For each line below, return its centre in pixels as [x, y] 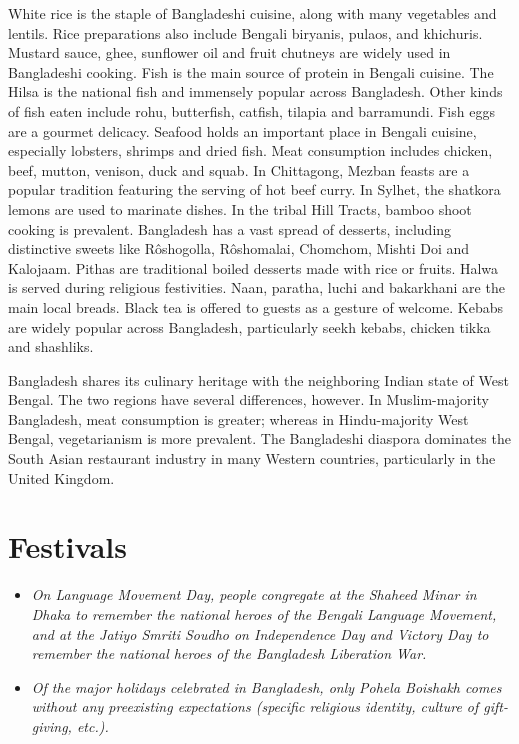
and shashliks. [51, 346]
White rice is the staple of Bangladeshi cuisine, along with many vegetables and [252, 13]
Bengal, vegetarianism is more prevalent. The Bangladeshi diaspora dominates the [259, 438]
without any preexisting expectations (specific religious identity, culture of [255, 706]
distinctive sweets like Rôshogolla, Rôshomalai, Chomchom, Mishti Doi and [239, 248]
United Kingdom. [61, 477]
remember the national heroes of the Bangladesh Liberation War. [229, 653]
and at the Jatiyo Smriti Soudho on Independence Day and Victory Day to [260, 633]
